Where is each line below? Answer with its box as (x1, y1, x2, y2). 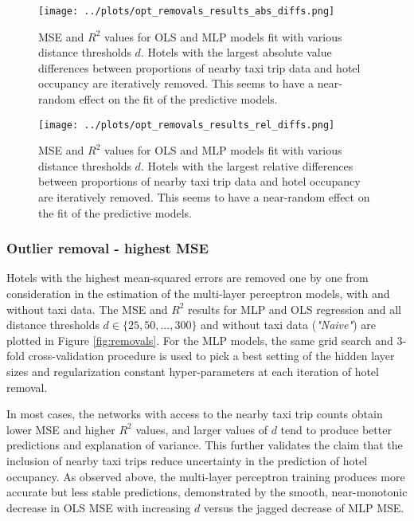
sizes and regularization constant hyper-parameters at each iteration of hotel (6, 363, 379, 380)
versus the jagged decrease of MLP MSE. (203, 499, 404, 515)
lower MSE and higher (6, 421, 115, 437)
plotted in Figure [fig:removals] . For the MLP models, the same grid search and (6, 331, 393, 348)
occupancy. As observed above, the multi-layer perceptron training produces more (6, 468, 405, 484)
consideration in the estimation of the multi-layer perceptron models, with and (6, 285, 390, 302)
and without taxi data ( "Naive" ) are (201, 316, 376, 333)
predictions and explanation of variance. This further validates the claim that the (6, 437, 403, 453)
